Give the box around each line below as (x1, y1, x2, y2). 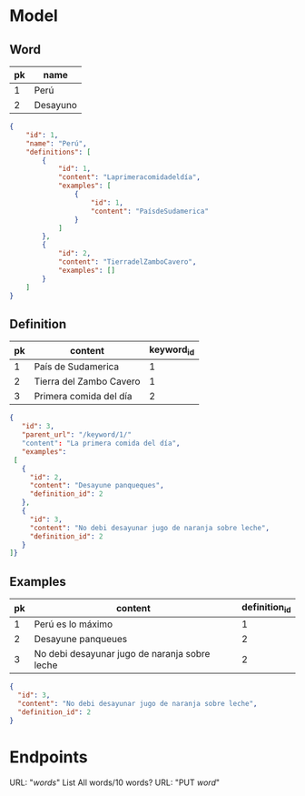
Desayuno (34, 99, 77, 111)
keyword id (149, 343, 195, 358)
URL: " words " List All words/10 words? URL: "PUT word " (9, 777, 221, 788)
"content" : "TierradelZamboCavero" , (57, 257, 197, 267)
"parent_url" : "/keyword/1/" (21, 430, 132, 439)
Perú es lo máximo (34, 618, 113, 630)
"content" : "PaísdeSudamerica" (90, 207, 209, 216)
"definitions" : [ (25, 147, 92, 156)
